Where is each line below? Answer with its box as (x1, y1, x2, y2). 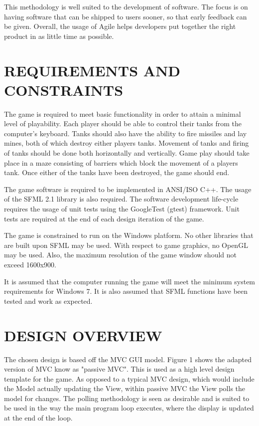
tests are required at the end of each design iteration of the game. (4, 213, 204, 223)
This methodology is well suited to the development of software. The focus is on (4, 1, 248, 11)
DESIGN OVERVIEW (4, 325, 162, 345)
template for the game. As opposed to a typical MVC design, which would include (4, 373, 255, 384)
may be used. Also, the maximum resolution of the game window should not (4, 249, 237, 260)
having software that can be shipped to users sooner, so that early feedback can (4, 11, 247, 21)
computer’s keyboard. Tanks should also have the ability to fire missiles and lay (4, 128, 247, 138)
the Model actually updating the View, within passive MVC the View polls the (4, 383, 246, 394)
